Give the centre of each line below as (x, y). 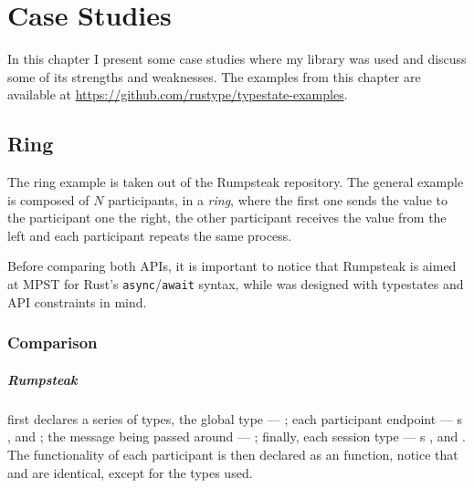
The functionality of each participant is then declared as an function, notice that (233, 454)
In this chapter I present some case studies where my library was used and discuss (237, 59)
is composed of (48, 199)
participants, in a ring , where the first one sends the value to (278, 199)
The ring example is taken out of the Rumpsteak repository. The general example (236, 182)
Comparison (53, 343)
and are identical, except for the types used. (130, 472)
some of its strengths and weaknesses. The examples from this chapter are (214, 76)
